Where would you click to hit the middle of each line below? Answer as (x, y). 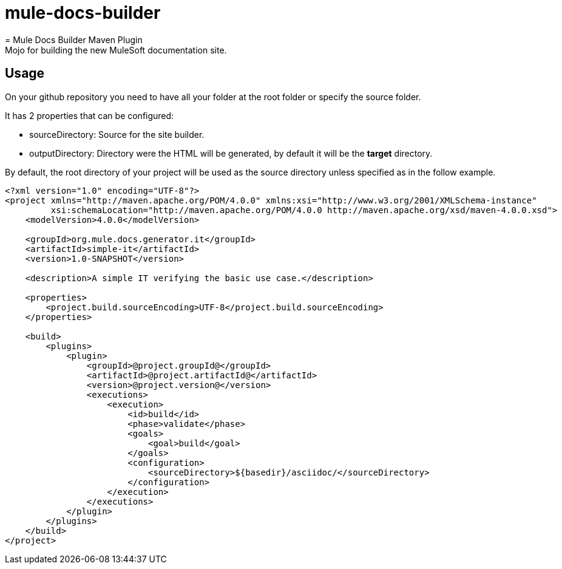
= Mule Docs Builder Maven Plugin (74, 39)
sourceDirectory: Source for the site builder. (117, 134)
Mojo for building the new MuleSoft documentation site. (116, 50)
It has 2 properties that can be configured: (90, 115)
